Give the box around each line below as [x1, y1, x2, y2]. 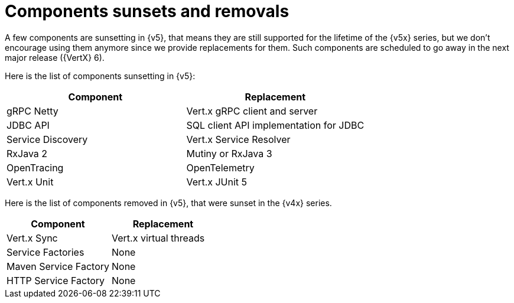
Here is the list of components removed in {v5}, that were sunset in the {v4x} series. [5, 197, 332, 208]
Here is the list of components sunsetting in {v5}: [5, 70, 196, 81]
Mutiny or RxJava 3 [186, 147, 272, 159]
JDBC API [6, 119, 50, 131]
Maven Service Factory [6, 260, 109, 272]
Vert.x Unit [6, 175, 54, 188]
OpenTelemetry [186, 161, 255, 174]
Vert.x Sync [6, 232, 58, 244]
